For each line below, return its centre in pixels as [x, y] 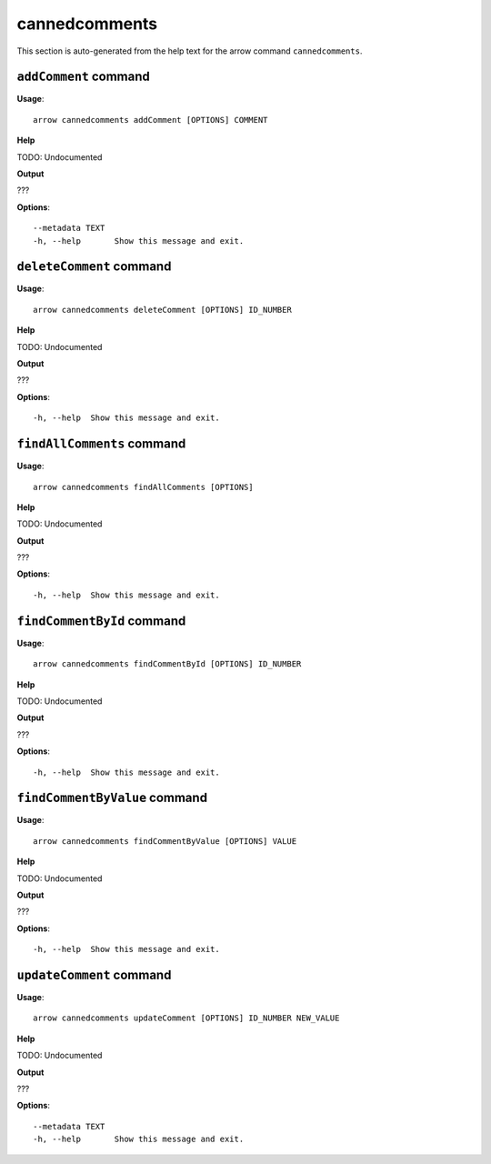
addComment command [83, 77]
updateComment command [94, 974]
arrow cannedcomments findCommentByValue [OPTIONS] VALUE [165, 841]
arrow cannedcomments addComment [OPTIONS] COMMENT [150, 120]
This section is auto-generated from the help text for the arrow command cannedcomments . [190, 51]
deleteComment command [94, 267]
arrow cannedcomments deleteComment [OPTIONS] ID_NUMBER [163, 310]
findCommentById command [101, 621]
